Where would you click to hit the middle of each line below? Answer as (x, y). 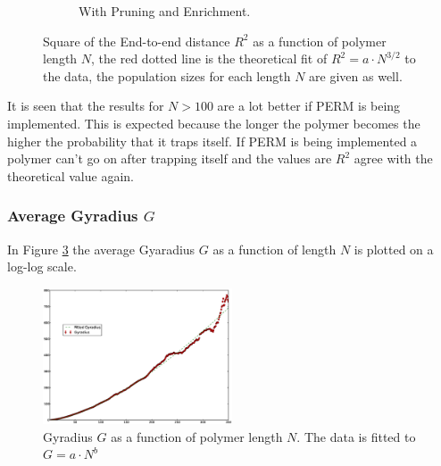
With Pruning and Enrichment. (165, 11)
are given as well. (356, 75)
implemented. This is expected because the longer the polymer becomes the (214, 123)
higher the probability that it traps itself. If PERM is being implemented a (212, 141)
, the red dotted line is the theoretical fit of (209, 58)
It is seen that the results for (86, 106)
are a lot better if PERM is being (309, 106)
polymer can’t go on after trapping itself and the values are (170, 158)
